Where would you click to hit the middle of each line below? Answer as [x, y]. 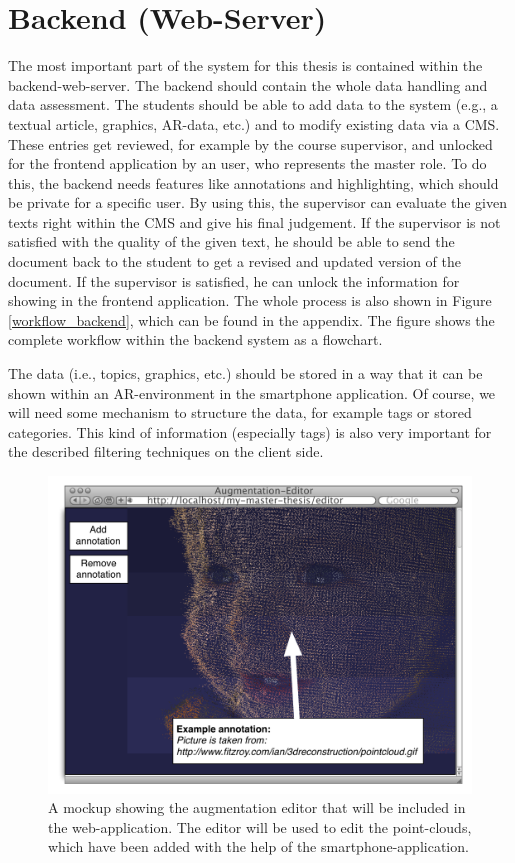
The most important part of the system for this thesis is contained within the [245, 65]
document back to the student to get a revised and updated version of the [234, 261]
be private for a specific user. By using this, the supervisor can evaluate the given [257, 202]
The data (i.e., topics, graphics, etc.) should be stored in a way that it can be [245, 373]
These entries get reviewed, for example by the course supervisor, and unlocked [250, 143]
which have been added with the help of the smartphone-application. [258, 846]
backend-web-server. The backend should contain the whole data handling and [248, 84]
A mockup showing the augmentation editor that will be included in [257, 807]
